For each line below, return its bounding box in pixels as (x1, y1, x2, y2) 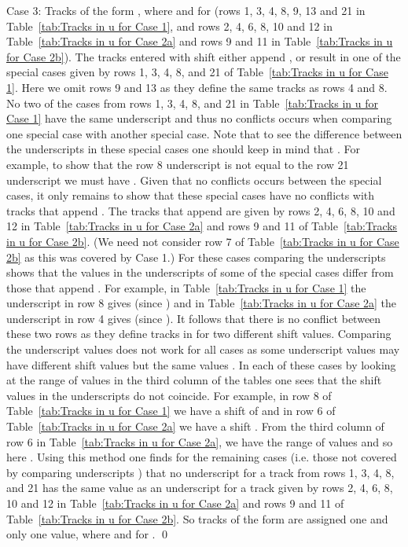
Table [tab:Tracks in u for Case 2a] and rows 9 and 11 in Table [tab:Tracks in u (6, 33, 393, 50)
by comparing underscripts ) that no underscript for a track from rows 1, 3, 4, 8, (6, 464, 395, 480)
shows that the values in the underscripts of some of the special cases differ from (6, 264, 394, 281)
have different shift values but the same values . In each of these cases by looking (6, 356, 396, 373)
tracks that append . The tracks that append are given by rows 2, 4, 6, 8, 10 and (6, 202, 395, 218)
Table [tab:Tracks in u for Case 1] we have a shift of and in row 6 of (6, 402, 336, 419)
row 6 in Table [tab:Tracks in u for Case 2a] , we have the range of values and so (6, 433, 393, 450)
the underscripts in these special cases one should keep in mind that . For (6, 141, 361, 157)
